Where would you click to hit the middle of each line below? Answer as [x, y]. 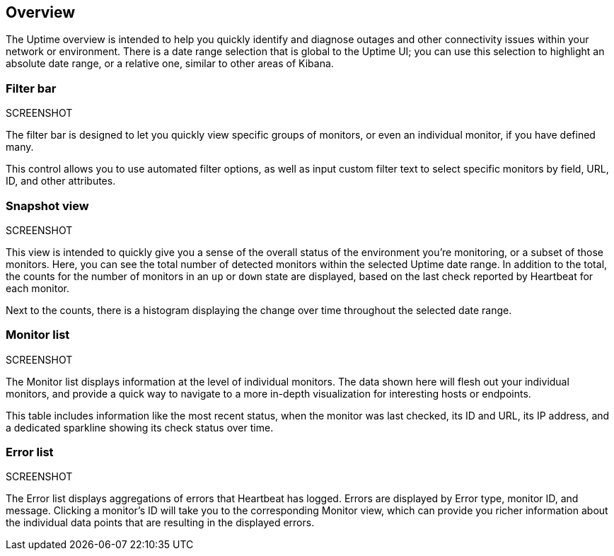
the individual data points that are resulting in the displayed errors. [160, 523]
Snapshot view [47, 205]
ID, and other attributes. [61, 181]
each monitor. [37, 288]
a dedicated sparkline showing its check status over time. [140, 427]
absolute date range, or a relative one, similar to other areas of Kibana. [170, 64]
